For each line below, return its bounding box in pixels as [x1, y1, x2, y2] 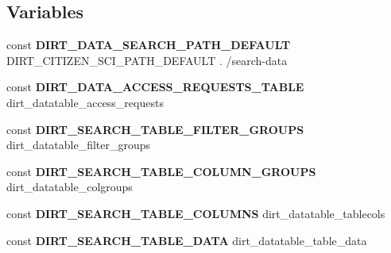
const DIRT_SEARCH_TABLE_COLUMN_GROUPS [6, 163, 316, 179]
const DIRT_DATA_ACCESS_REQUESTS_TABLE [6, 79, 304, 95]
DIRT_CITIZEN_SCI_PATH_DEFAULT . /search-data [6, 52, 288, 68]
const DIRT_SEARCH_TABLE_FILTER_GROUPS [6, 121, 304, 137]
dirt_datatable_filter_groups [6, 136, 151, 153]
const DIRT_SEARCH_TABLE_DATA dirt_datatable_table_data [6, 232, 367, 248]
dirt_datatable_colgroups [6, 178, 133, 195]
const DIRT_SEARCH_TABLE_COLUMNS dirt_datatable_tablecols [6, 205, 385, 221]
